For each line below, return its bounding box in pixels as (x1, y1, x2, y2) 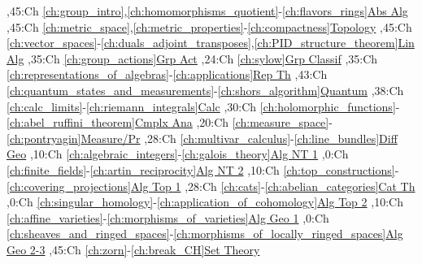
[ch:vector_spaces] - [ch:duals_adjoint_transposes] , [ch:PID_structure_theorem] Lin (7, 34, 415, 51)
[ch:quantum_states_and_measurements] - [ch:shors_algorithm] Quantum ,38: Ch (7, 81, 404, 98)
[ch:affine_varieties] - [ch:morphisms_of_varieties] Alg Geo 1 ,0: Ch (7, 209, 329, 226)
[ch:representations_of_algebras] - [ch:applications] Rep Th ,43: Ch (7, 66, 328, 83)
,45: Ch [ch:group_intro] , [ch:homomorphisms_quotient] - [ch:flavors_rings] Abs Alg (7, 2, 408, 19)
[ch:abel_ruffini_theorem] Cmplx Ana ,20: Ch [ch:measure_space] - (7, 114, 333, 131)
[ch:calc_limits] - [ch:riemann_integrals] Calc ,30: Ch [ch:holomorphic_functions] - (7, 97, 400, 115)
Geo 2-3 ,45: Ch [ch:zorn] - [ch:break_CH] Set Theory (7, 240, 260, 258)
